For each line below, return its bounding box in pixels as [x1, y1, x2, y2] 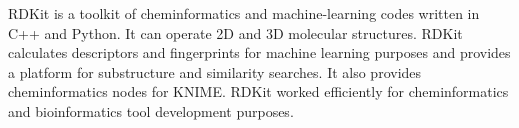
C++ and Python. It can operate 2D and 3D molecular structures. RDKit [8, 22, 463, 43]
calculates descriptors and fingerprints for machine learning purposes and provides [8, 42, 511, 63]
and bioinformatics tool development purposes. [8, 100, 294, 121]
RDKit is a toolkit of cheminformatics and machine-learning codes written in [8, 3, 480, 23]
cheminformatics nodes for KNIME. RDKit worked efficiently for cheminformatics [8, 81, 509, 102]
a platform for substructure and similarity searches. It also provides [8, 61, 422, 82]
